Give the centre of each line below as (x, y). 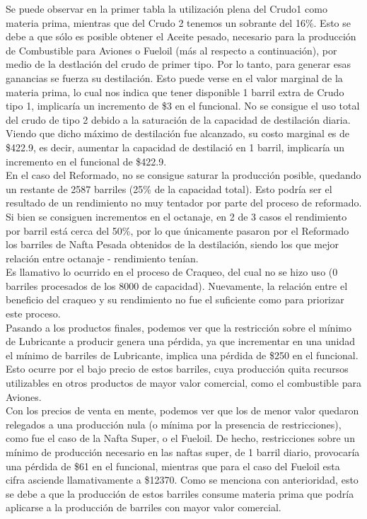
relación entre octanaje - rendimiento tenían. (102, 258)
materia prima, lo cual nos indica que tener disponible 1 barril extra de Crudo (175, 92)
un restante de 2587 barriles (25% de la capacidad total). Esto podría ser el (169, 188)
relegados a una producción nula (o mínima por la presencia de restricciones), (174, 424)
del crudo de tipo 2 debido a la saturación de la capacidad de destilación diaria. (178, 119)
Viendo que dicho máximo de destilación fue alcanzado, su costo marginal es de (178, 133)
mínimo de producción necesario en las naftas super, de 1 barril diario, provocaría (183, 452)
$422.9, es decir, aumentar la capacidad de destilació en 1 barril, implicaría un (175, 147)
